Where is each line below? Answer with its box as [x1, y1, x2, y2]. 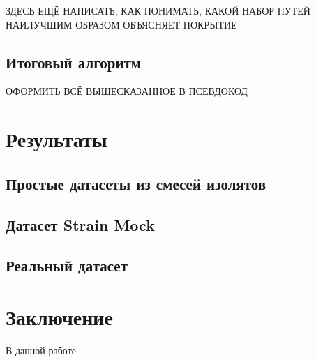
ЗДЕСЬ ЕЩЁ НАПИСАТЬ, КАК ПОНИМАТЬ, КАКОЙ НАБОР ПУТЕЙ [6, 3, 310, 17]
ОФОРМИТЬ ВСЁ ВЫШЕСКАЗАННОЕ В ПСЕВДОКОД [6, 84, 248, 98]
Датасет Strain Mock [6, 213, 155, 235]
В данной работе [6, 342, 76, 357]
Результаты [6, 125, 107, 153]
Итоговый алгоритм [6, 51, 142, 73]
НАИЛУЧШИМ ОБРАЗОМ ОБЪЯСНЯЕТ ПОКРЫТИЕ [6, 17, 237, 31]
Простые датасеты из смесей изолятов [6, 172, 266, 194]
